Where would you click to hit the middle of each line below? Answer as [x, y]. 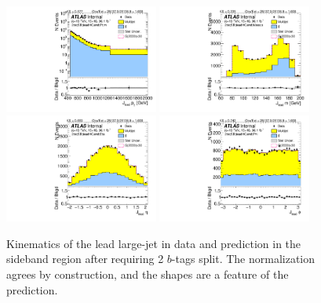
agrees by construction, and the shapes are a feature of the [148, 274]
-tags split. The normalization [243, 259]
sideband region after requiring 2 [85, 259]
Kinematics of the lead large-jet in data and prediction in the [154, 243]
